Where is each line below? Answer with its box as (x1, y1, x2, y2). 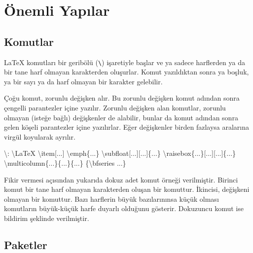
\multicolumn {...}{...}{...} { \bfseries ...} (4, 157, 126, 168)
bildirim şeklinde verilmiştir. (4, 213, 89, 223)
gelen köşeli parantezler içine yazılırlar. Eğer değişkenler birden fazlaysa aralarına (4, 122, 250, 132)
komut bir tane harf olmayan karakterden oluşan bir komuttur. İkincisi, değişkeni (4, 184, 250, 194)
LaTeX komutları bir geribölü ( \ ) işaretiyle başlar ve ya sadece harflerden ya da (4, 57, 245, 67)
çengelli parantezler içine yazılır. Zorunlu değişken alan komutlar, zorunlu (4, 103, 226, 113)
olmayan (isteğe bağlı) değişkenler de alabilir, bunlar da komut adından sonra (4, 112, 238, 122)
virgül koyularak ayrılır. (4, 131, 75, 142)
